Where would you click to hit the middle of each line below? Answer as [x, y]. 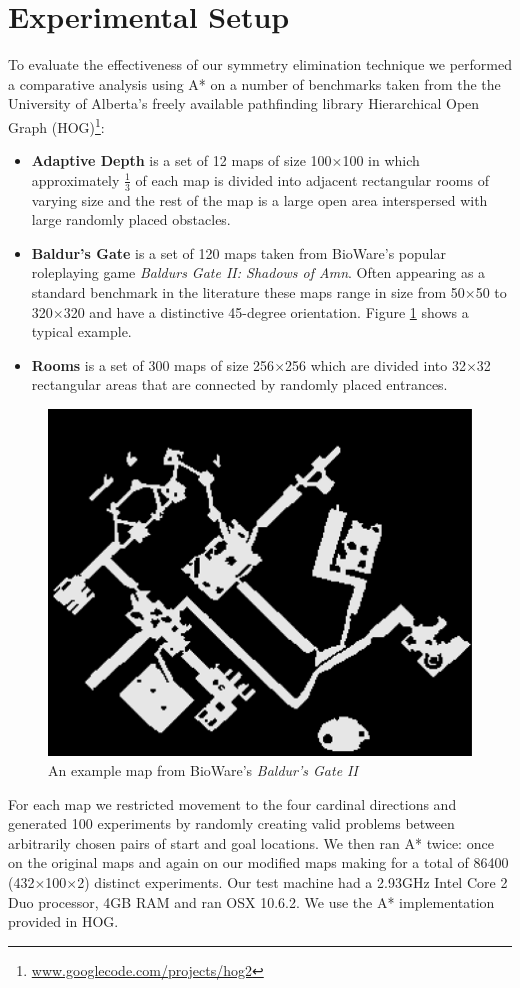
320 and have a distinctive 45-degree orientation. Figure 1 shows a [266, 311]
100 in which [381, 160]
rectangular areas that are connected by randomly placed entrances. [239, 384]
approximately [75, 179]
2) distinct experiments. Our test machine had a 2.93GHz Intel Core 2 [292, 882]
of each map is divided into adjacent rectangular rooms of [312, 179]
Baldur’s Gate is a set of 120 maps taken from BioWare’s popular [238, 252]
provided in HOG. [63, 921]
